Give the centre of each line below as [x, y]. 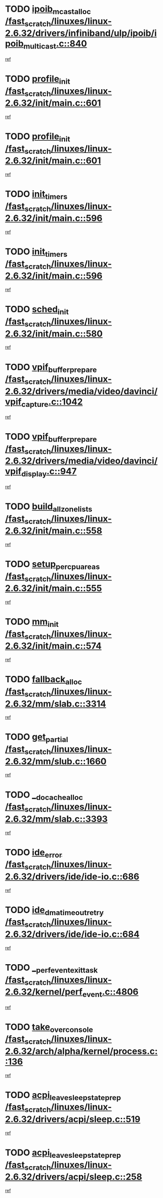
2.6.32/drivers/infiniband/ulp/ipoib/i [81, 33]
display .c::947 [49, 472]
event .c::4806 [110, 993]
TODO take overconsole [49, 1028]
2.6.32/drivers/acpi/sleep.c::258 [74, 1177]
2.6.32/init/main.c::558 [54, 531]
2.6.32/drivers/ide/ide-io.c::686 [72, 876]
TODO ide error [34, 853]
